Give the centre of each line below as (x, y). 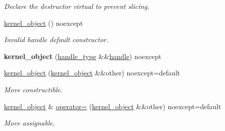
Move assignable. (29, 123)
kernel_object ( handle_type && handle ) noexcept (83, 56)
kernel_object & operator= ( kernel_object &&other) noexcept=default (113, 106)
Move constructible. (33, 89)
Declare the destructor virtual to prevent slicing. (77, 6)
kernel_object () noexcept (44, 23)
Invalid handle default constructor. (56, 39)
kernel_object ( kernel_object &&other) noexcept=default (92, 73)
